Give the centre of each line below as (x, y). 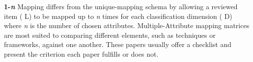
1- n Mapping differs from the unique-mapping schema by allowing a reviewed (121, 6)
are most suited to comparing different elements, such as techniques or (110, 35)
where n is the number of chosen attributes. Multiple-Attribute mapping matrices (127, 25)
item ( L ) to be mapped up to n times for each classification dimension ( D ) (118, 16)
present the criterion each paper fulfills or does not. (81, 54)
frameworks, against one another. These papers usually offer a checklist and (118, 44)
